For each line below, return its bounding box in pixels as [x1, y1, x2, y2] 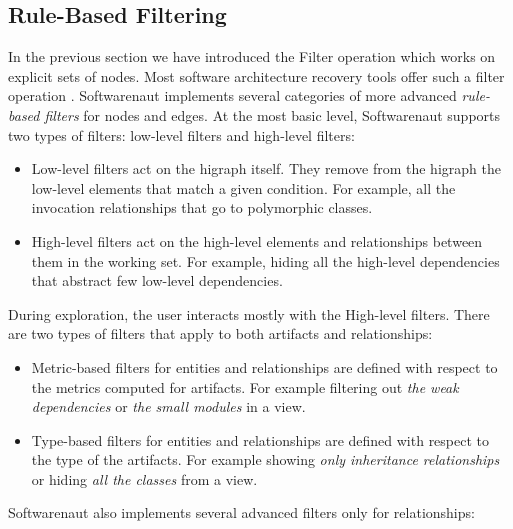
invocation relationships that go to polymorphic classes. [31, 197, 373, 218]
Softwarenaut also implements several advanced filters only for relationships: [8, 502, 475, 523]
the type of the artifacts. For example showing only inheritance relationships [31, 449, 500, 470]
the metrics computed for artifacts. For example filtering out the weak [31, 376, 459, 397]
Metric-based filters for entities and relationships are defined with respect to [31, 356, 498, 377]
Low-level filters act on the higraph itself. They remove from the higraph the [31, 158, 501, 179]
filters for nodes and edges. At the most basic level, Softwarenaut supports [44, 104, 501, 125]
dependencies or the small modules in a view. [31, 396, 306, 417]
